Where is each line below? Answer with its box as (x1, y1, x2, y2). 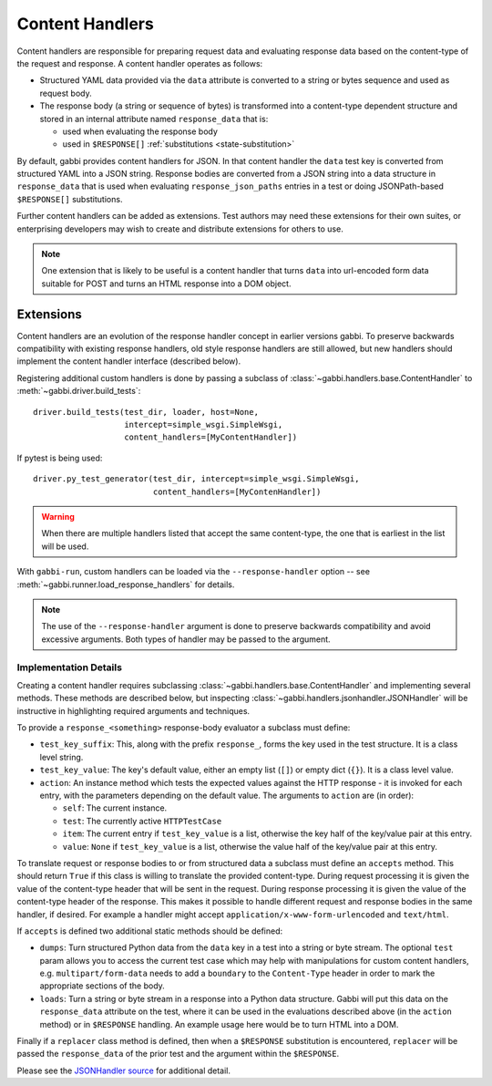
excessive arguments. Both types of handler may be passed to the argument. (41, 634, 332, 645)
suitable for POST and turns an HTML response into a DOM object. (41, 278, 292, 289)
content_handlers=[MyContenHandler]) (152, 486, 322, 497)
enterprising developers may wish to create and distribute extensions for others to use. (16, 223, 343, 234)
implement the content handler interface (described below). (16, 356, 241, 367)
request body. (39, 88, 93, 98)
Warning (41, 512, 75, 522)
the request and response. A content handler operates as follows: (16, 57, 263, 68)
